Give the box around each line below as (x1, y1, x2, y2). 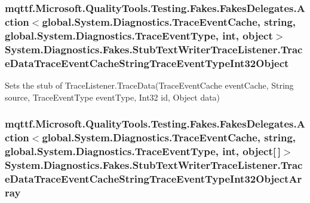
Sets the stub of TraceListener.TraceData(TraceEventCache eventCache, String (5, 78, 294, 91)
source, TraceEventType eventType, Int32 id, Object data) (5, 90, 220, 103)
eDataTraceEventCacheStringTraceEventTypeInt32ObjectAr (5, 171, 302, 186)
